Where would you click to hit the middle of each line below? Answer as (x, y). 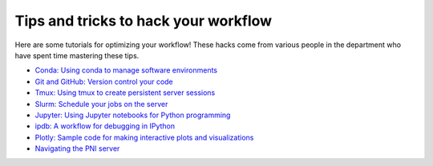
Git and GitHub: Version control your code (104, 81)
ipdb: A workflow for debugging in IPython (105, 126)
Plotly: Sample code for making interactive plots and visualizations (144, 137)
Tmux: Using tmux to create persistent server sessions (125, 93)
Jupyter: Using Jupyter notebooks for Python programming (133, 115)
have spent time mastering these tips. (77, 55)
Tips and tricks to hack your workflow (144, 21)
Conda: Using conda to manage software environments (126, 70)
